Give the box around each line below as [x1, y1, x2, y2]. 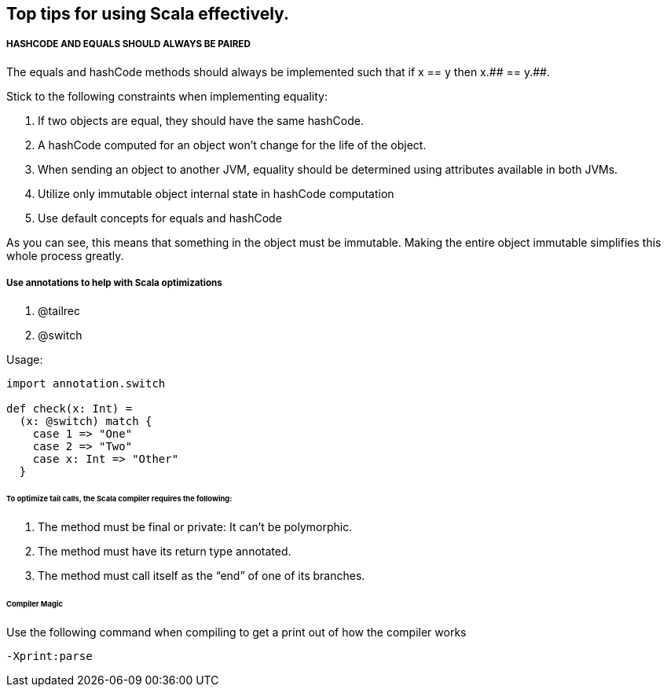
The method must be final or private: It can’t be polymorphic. [38, 520, 353, 534]
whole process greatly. [6, 248, 124, 262]
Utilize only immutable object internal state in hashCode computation [38, 186, 394, 200]
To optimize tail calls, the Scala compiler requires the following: [6, 494, 233, 504]
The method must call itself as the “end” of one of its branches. [38, 569, 365, 583]
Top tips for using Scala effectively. [6, 4, 289, 24]
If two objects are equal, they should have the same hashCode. [38, 113, 364, 127]
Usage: [6, 352, 43, 366]
